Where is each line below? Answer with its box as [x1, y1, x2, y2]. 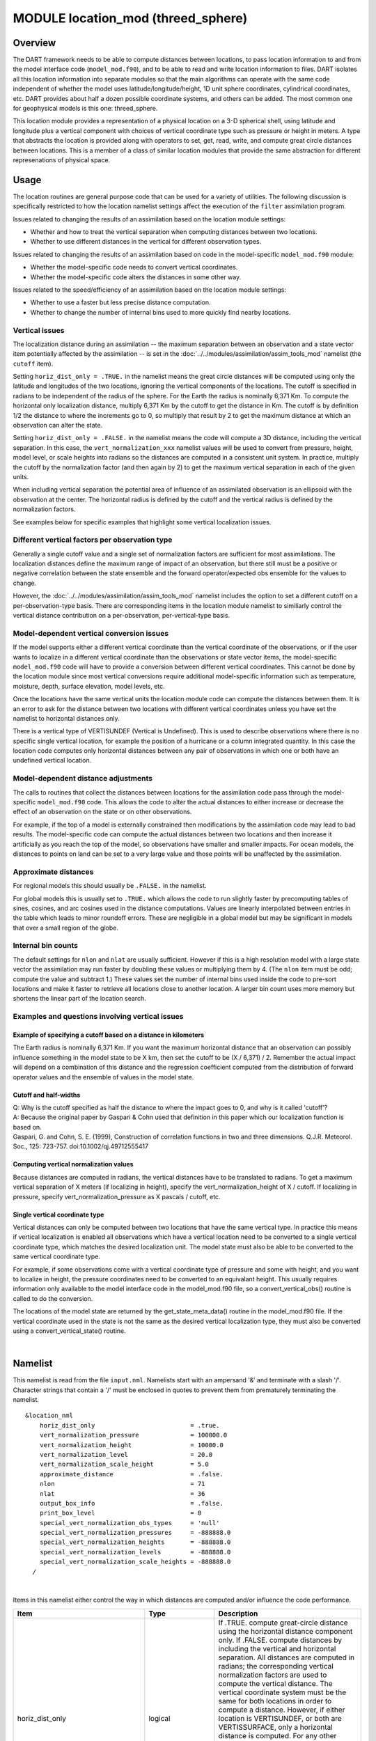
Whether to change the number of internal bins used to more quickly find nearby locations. [30, 308, 291, 316]
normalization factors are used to [218, 1670, 327, 1680]
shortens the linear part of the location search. [13, 994, 146, 1003]
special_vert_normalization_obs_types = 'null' [39, 1519, 220, 1527]
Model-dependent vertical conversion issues [13, 628, 169, 638]
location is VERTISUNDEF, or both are [218, 1713, 342, 1723]
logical [148, 1713, 171, 1723]
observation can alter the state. [13, 421, 103, 430]
